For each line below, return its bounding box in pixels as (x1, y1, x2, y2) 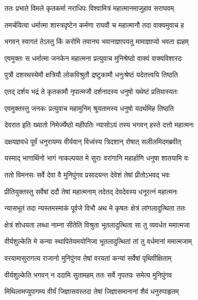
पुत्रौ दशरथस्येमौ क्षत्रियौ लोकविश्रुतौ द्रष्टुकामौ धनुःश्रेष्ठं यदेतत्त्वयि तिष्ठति (4, 69, 178, 80)
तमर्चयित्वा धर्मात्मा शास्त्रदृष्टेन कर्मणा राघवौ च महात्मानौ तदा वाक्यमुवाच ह (4, 19, 184, 30)
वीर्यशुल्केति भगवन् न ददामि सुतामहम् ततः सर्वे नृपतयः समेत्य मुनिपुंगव (4, 269, 172, 280)
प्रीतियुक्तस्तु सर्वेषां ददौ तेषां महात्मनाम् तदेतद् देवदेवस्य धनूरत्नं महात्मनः (4, 186, 178, 196)
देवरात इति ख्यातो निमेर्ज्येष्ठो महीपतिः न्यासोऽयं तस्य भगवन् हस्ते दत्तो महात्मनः (4, 120, 194, 130)
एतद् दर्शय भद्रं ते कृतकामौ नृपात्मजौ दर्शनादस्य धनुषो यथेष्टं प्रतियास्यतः (4, 86, 178, 96)
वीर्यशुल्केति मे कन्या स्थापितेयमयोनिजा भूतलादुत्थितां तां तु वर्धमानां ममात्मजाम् (4, 236, 192, 246)
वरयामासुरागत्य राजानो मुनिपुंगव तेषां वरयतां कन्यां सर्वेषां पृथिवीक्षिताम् (4, 252, 172, 263)
